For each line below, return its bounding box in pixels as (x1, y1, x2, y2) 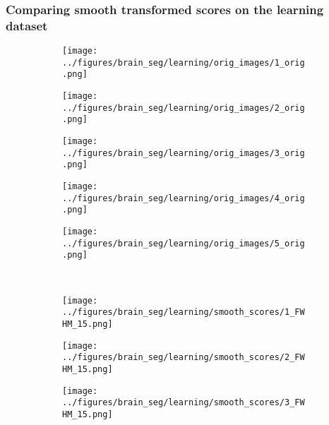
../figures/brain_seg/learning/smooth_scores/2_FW (62, 352, 305, 363)
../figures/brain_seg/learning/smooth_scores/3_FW (62, 397, 305, 408)
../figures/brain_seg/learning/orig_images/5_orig (62, 238, 305, 249)
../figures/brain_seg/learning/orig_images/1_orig (62, 57, 305, 68)
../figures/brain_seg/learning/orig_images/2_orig (62, 102, 305, 113)
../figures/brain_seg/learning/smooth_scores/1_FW (62, 307, 305, 318)
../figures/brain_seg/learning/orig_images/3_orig (62, 148, 305, 158)
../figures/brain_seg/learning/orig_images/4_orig (62, 193, 305, 203)
